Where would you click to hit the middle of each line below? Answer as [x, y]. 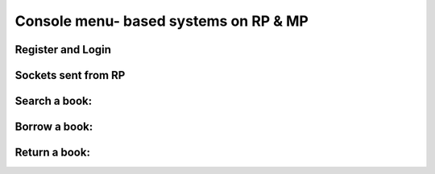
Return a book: [52, 153]
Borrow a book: [54, 127]
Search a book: [54, 101]
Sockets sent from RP [70, 75]
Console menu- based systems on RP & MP [162, 21]
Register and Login [63, 50]
